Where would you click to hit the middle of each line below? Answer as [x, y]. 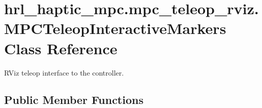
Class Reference [61, 48]
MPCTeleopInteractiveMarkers [115, 28]
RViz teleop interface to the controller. [64, 72]
